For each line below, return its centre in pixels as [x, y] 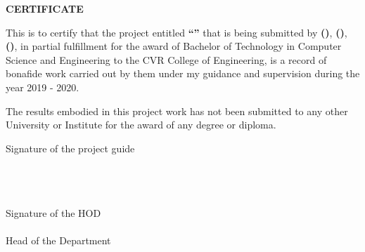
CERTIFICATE [45, 8]
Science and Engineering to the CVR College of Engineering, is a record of [166, 59]
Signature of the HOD [53, 213]
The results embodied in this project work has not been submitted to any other [177, 111]
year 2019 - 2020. [43, 87]
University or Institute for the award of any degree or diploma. [141, 125]
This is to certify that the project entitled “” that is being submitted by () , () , [177, 32]
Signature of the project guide [70, 148]
